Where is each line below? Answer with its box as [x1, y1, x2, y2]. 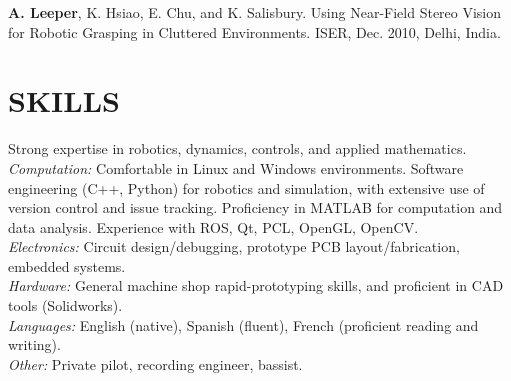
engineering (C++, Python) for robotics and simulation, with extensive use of [8, 177, 485, 198]
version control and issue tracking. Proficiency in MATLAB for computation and [8, 197, 503, 218]
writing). [8, 334, 61, 355]
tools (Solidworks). [8, 295, 123, 316]
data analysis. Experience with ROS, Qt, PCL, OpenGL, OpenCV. [8, 216, 419, 237]
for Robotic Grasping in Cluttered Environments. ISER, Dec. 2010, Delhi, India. [8, 21, 501, 42]
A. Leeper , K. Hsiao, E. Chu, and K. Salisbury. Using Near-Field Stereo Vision [8, 2, 502, 22]
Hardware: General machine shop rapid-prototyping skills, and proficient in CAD [8, 275, 504, 296]
